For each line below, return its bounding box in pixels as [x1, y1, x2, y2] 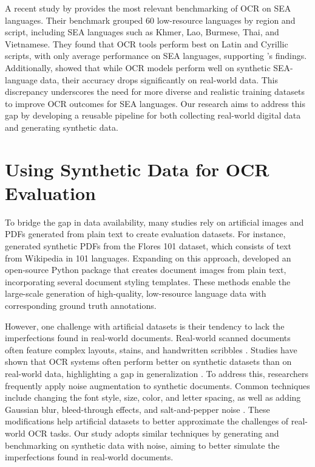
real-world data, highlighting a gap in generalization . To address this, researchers [5, 367, 309, 379]
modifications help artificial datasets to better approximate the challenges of [5, 415, 289, 427]
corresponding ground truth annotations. [5, 299, 157, 311]
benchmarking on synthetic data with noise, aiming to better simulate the [5, 438, 280, 451]
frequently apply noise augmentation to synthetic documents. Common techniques [5, 379, 310, 392]
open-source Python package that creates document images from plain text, [5, 263, 286, 276]
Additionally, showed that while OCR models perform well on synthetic [5, 61, 271, 74]
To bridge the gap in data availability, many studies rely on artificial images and [5, 215, 304, 228]
